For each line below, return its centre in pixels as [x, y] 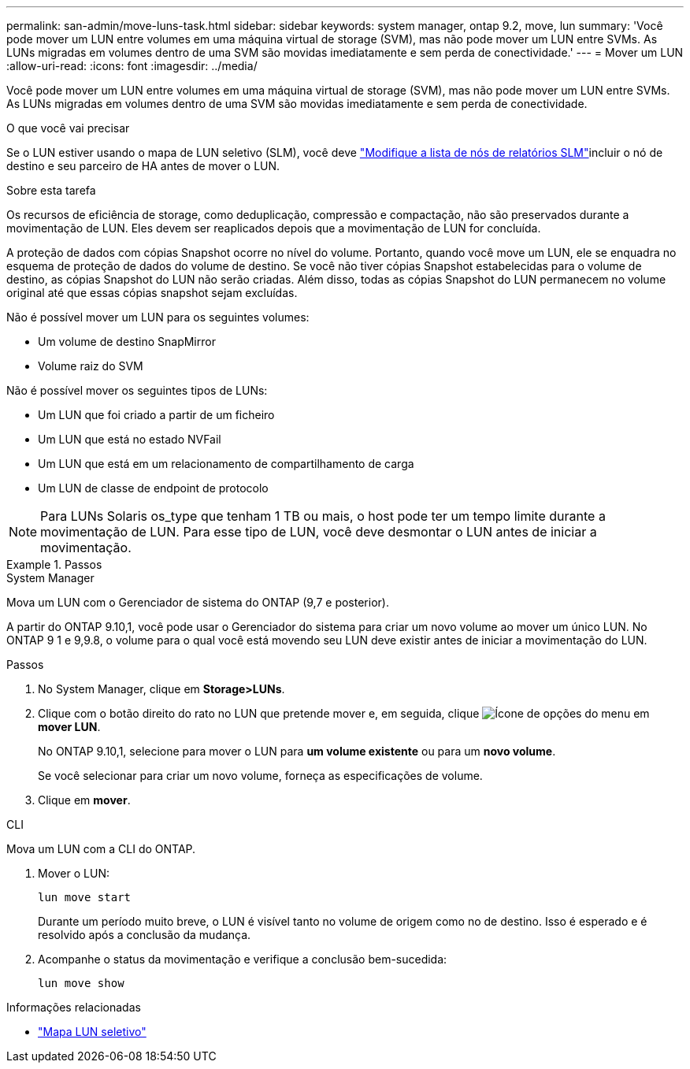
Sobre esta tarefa [51, 190]
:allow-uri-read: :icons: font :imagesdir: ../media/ [132, 66]
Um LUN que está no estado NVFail [130, 439]
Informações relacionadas [74, 1007]
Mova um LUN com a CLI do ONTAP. [101, 849]
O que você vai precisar [68, 128]
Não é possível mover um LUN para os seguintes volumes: [158, 317]
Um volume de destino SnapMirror [127, 341]
